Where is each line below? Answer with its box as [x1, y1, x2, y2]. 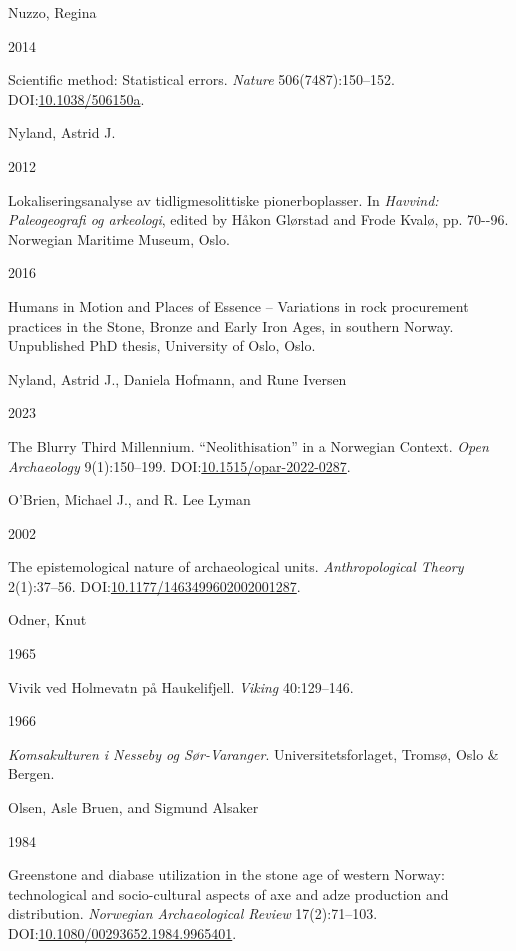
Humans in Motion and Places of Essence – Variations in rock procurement [8, 295, 469, 316]
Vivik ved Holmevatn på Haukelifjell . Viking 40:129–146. [8, 676, 354, 697]
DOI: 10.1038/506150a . [8, 88, 145, 109]
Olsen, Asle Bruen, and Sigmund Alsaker [8, 797, 259, 818]
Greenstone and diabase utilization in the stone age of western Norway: [8, 864, 445, 885]
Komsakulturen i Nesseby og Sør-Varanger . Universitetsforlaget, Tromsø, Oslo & [8, 743, 499, 764]
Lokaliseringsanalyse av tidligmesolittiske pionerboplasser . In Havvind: [8, 189, 439, 210]
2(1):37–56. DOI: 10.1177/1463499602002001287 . [8, 575, 301, 596]
